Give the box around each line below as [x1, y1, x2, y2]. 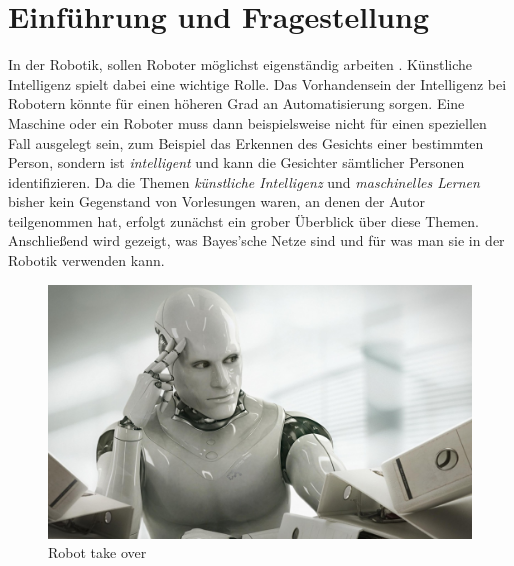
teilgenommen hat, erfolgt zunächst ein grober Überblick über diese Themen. [8, 210, 479, 231]
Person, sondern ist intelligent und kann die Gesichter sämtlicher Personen [8, 152, 465, 173]
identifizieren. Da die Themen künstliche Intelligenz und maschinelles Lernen [8, 171, 480, 192]
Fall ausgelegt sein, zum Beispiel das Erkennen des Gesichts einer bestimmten [8, 132, 484, 153]
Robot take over [48, 542, 147, 563]
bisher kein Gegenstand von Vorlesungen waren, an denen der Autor [8, 191, 426, 212]
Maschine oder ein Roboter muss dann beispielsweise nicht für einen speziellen [8, 112, 487, 133]
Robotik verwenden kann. [8, 250, 165, 271]
